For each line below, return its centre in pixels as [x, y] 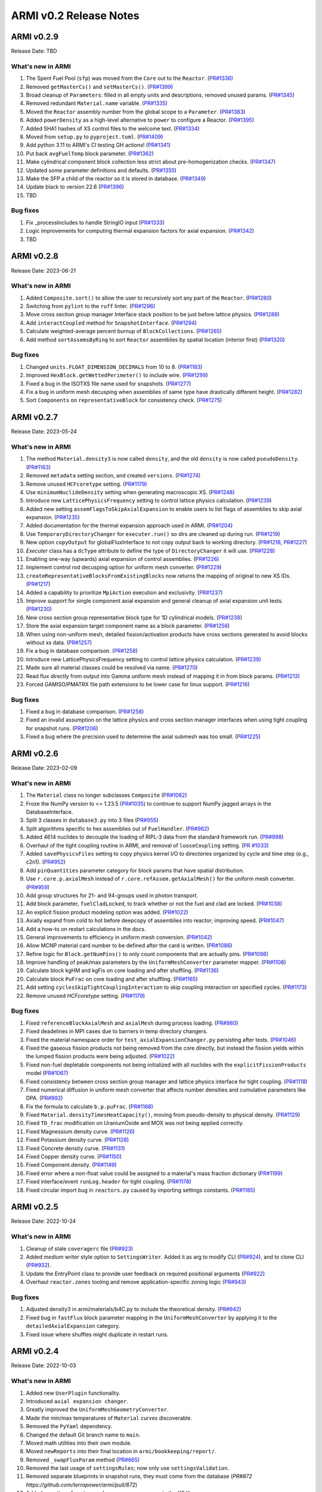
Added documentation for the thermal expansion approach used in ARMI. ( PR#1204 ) [129, 526]
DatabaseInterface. [49, 812]
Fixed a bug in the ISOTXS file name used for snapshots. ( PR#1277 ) [109, 383]
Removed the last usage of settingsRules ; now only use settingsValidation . [128, 1468]
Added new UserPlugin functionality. [73, 1393]
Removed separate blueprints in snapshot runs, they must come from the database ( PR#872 [139, 1476]
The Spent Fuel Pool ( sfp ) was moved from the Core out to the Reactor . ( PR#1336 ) [130, 78]
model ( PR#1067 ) [47, 1073]
